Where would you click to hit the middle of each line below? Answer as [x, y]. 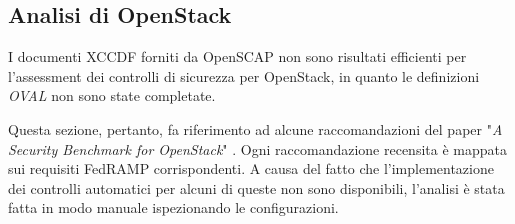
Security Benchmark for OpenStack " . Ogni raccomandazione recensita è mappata [257, 148]
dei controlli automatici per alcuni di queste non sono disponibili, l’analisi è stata [256, 187]
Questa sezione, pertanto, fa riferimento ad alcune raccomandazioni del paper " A [255, 128]
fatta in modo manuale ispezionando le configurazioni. [173, 207]
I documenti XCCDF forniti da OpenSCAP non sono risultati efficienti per [237, 56]
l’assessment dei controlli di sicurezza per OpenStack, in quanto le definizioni [244, 75]
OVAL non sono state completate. [112, 95]
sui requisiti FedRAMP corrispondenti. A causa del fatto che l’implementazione [251, 168]
